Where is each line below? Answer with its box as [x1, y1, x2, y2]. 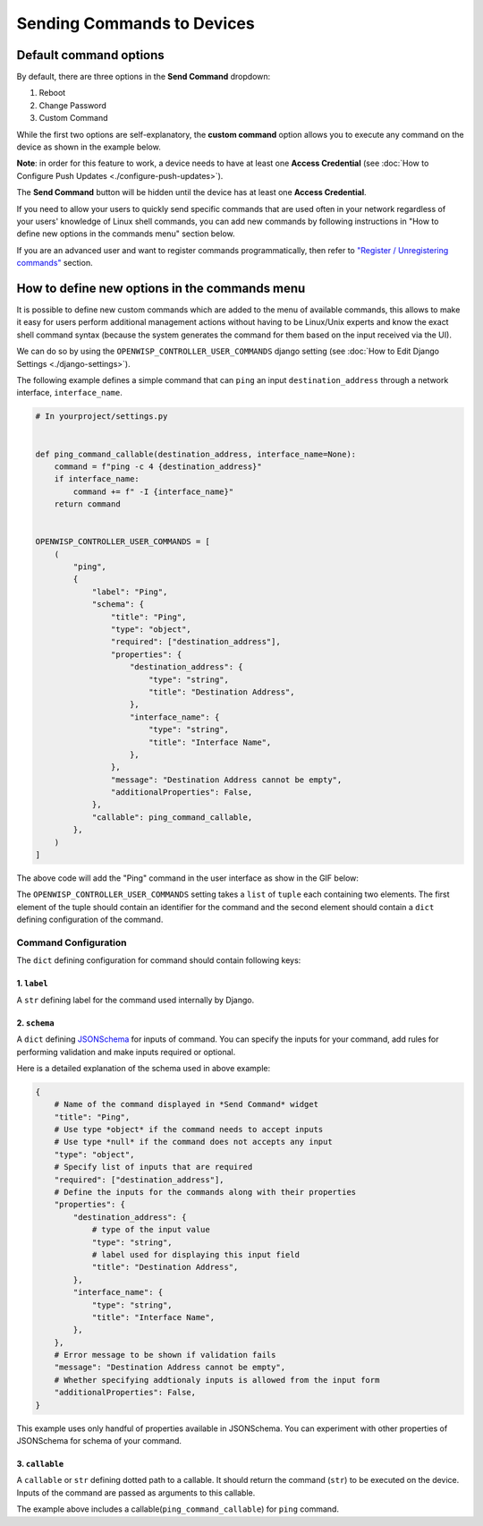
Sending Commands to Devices [16, 13, 255, 33]
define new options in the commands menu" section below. [16, 228, 235, 239]
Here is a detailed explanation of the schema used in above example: [16, 1062, 271, 1073]
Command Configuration [16, 936, 127, 949]
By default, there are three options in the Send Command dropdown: [16, 72, 271, 82]
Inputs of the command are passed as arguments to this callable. [16, 1487, 256, 1498]
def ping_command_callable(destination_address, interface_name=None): [35, 448, 357, 459]
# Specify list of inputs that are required [54, 1162, 253, 1172]
